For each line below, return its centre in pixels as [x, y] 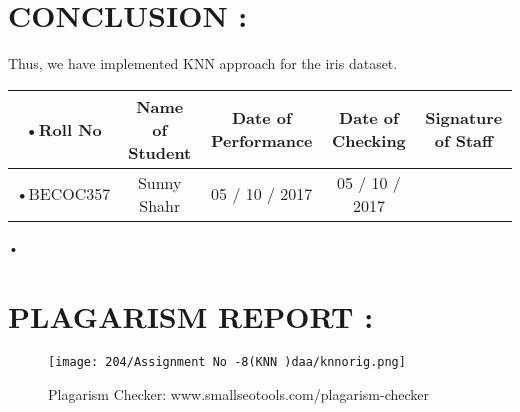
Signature [464, 118]
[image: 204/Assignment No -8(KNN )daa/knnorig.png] [227, 362]
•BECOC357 [63, 194]
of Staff [463, 141]
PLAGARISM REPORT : [191, 315]
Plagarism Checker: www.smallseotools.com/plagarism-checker [239, 394]
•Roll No [63, 129]
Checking [368, 141]
